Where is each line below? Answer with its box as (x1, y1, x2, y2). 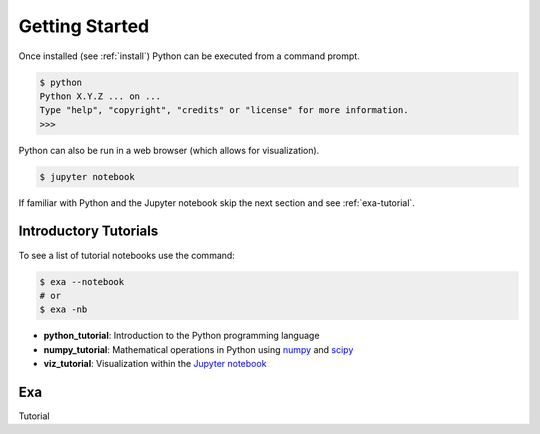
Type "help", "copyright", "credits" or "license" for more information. (39, 105, 409, 116)
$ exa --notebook (39, 276, 125, 287)
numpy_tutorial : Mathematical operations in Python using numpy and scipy (43, 343, 354, 355)
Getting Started (18, 15, 150, 37)
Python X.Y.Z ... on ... (39, 90, 162, 102)
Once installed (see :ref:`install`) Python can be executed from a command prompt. (18, 50, 360, 62)
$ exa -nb (39, 304, 88, 315)
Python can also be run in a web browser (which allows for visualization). (18, 144, 320, 156)
